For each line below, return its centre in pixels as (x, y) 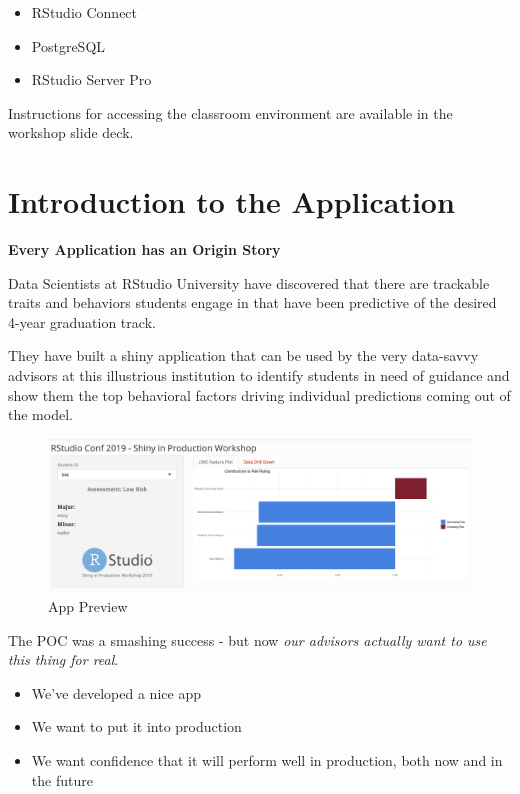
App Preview (88, 606)
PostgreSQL (68, 45)
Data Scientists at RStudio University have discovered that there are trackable (249, 282)
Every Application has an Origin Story (144, 249)
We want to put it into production (136, 726)
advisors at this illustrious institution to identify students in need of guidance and (259, 375)
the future (62, 779)
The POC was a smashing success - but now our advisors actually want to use (247, 639)
